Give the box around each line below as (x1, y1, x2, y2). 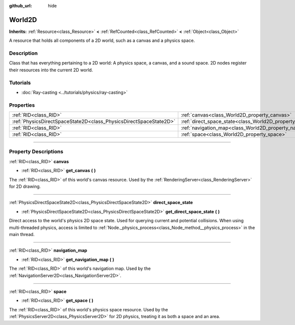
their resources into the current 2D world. (9, 67, 93, 73)
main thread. (9, 231, 35, 237)
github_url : (9, 3, 32, 8)
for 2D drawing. (9, 183, 41, 189)
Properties (9, 101, 35, 108)
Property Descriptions (9, 148, 63, 155)
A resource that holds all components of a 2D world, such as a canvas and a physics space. (9, 37, 195, 44)
